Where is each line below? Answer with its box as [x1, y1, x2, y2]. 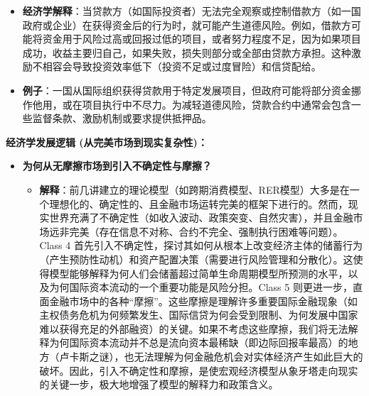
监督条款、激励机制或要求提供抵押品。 [32, 111, 212, 126]
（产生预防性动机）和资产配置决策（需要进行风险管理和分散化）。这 [39, 251, 353, 266]
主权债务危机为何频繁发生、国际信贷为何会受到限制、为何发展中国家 [39, 307, 358, 322]
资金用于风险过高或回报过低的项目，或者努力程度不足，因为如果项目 [42, 31, 361, 46]
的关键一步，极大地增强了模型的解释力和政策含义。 [39, 377, 279, 392]
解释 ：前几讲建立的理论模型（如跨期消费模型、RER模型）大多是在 [39, 182, 350, 197]
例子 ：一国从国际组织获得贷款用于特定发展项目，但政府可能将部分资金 [22, 82, 351, 97]
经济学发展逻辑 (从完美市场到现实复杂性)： [6, 134, 208, 149]
